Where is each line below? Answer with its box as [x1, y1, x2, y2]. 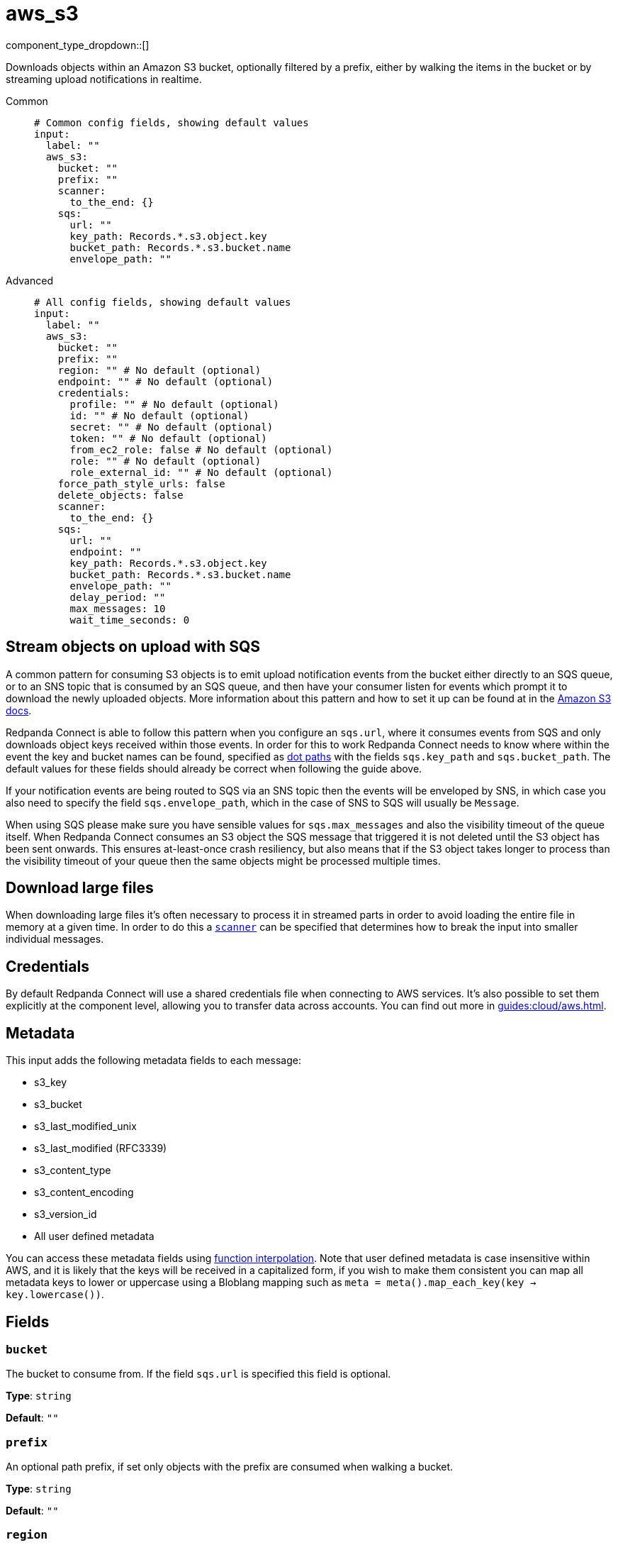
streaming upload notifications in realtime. [6, 72, 202, 85]
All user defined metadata [34, 1230, 154, 1243]
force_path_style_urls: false [57, 477, 225, 489]
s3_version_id [34, 1208, 97, 1221]
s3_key [34, 1076, 67, 1089]
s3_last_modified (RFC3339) [34, 1142, 167, 1155]
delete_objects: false [57, 489, 184, 501]
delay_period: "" [69, 591, 166, 603]
